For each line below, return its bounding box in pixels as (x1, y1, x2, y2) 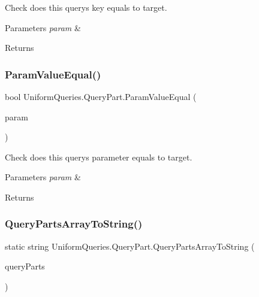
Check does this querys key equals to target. (5, 1, 167, 13)
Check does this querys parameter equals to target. (5, 150, 192, 163)
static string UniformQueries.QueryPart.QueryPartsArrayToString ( (5, 240, 255, 252)
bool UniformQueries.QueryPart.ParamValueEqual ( (5, 90, 197, 102)
